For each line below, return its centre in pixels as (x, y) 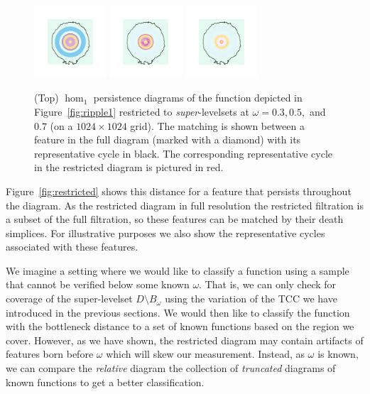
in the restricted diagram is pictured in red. (129, 167)
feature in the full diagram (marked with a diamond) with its (168, 139)
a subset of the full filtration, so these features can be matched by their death (175, 219)
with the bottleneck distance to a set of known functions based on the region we (180, 326)
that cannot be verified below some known (98, 284)
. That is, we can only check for (268, 284)
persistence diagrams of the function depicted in (198, 98)
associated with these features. (72, 247)
